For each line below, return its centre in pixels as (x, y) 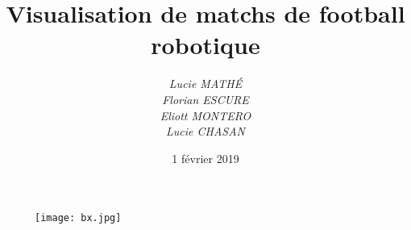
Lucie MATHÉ (205, 84)
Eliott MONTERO (205, 115)
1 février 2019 (205, 158)
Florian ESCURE (205, 99)
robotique (205, 45)
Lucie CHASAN (205, 131)
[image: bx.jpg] (78, 218)
